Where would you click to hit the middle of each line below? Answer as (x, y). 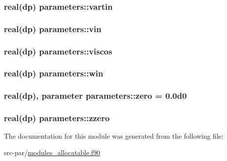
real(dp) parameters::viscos (58, 51)
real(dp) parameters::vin (53, 28)
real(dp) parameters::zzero (57, 118)
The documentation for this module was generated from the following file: (114, 136)
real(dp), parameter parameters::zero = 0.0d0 (96, 96)
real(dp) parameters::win (54, 73)
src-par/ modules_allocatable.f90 (52, 152)
